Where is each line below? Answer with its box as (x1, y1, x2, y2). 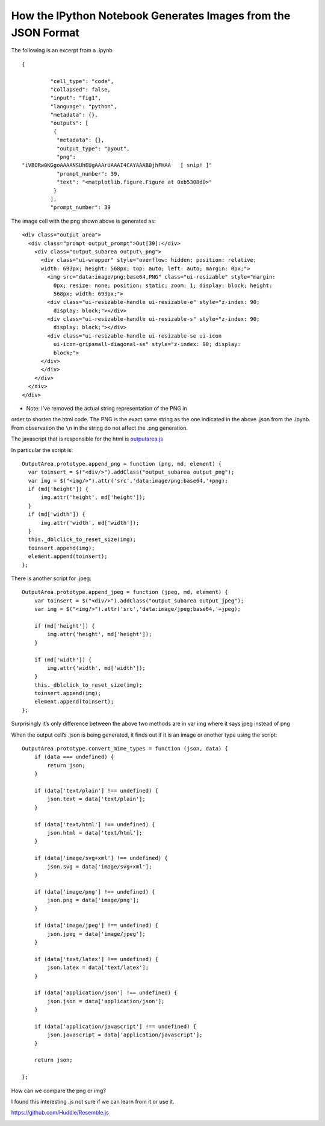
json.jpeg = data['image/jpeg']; (47, 930, 146, 937)
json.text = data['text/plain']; (47, 796, 146, 803)
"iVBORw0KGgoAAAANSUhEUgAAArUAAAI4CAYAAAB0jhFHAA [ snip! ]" (22, 162, 212, 169)
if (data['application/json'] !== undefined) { (34, 989, 178, 996)
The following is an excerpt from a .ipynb (11, 47, 113, 54)
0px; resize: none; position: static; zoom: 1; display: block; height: (53, 282, 273, 289)
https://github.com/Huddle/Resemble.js (11, 1109, 110, 1116)
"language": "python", (50, 103, 117, 110)
